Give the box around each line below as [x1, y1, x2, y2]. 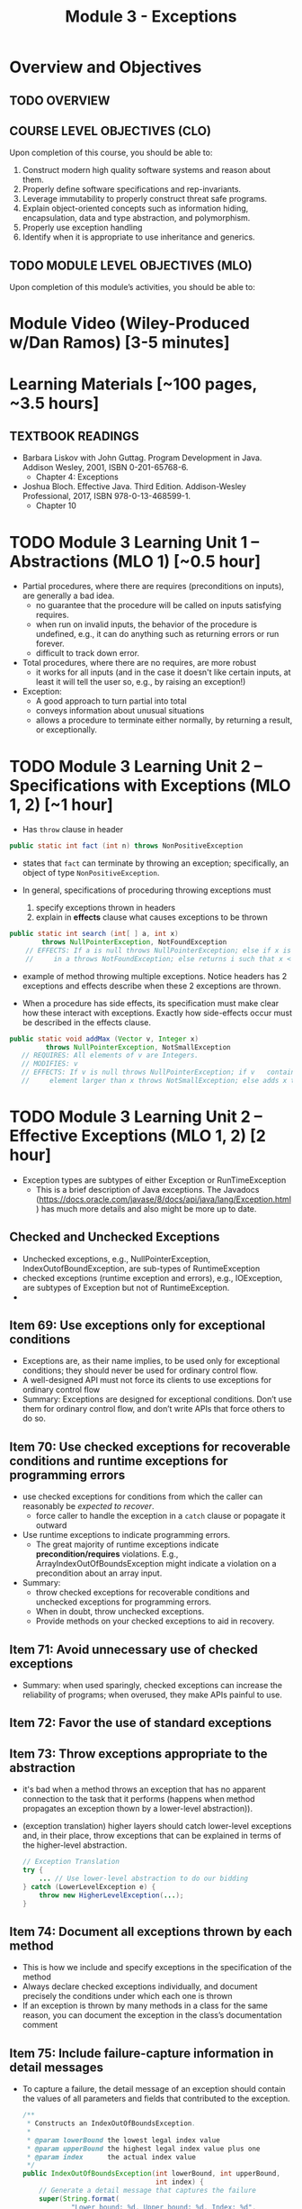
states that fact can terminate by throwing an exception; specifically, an [22, 858, 289, 868]
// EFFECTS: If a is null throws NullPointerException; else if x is [25, 946, 292, 955]
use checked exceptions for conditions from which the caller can [22, 1491, 263, 1502]
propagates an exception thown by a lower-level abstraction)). [22, 1804, 253, 1814]
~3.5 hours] [9, 393, 100, 414]
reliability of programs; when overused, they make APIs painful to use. [22, 1689, 283, 1700]
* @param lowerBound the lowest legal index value [26, 2135, 220, 2145]
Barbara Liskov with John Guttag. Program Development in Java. [22, 452, 262, 463]
